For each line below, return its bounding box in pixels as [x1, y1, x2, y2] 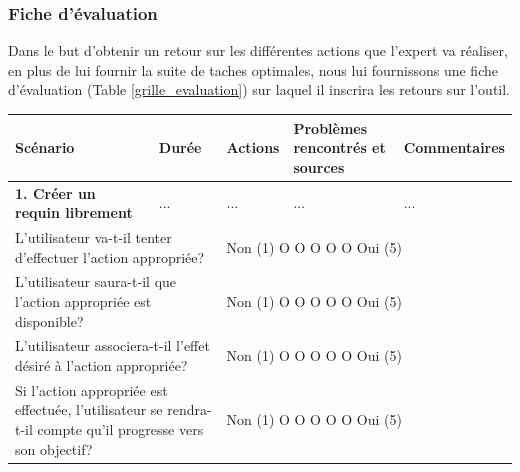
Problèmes [293, 117, 368, 138]
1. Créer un [15, 182, 96, 203]
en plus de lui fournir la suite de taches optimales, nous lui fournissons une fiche [8, 59, 498, 80]
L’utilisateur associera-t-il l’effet [15, 335, 210, 356]
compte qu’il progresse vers [37, 419, 204, 440]
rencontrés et [293, 137, 386, 158]
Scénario [15, 137, 75, 158]
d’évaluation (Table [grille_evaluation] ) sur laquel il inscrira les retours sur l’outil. [8, 79, 511, 100]
